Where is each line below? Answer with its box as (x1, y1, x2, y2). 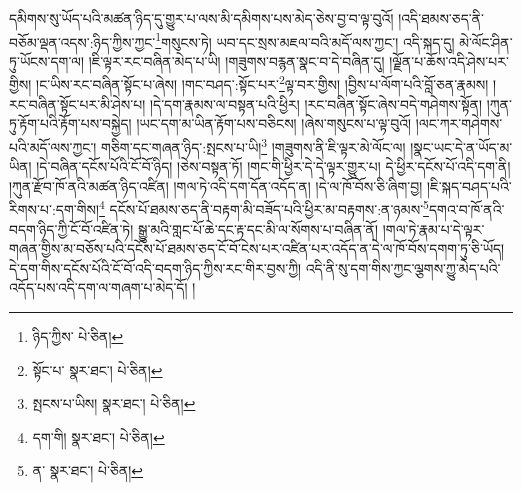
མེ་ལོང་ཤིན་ (459, 31, 513, 52)
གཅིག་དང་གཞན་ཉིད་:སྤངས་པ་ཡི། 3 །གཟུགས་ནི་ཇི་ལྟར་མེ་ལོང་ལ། (101, 133, 406, 157)
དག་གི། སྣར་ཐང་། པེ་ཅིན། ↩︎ (32, 426, 165, 447)
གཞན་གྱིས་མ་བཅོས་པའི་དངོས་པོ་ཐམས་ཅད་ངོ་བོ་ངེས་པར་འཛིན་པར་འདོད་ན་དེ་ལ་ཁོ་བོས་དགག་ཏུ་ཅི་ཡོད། (9, 238, 505, 259)
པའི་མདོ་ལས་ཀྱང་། (9, 136, 97, 157)
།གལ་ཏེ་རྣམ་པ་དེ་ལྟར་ (382, 218, 485, 239)
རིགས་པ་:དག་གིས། (9, 198, 100, 219)
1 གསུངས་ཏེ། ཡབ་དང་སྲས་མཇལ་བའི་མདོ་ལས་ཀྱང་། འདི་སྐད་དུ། (155, 28, 455, 52)
